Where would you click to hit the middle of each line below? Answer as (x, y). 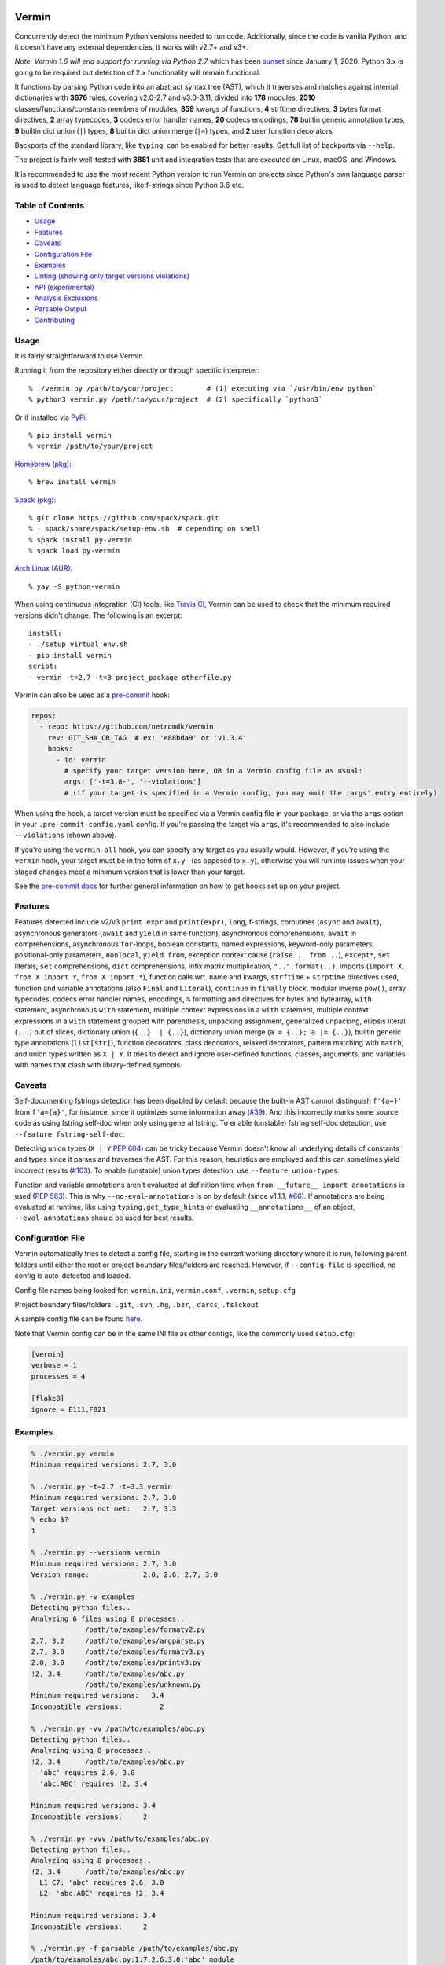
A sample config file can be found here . (79, 1319)
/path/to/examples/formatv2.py (145, 1630)
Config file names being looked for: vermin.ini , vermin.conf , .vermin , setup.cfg (155, 1290)
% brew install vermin (72, 482)
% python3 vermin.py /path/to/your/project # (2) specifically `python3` (176, 400)
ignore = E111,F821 (68, 1409)
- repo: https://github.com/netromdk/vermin (127, 727)
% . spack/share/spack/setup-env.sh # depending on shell (145, 529)
